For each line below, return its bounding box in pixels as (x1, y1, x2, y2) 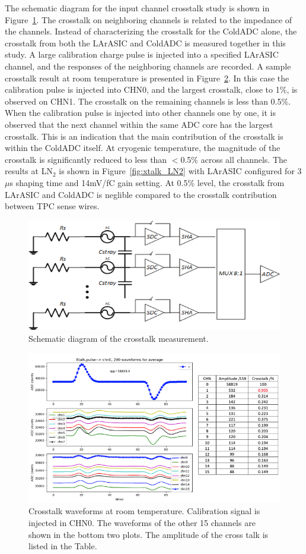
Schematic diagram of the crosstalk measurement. (28, 332, 209, 344)
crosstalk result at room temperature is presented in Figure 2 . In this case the (5, 71, 289, 84)
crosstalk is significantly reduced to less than (5, 153, 167, 165)
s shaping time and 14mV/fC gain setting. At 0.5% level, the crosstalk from (9, 176, 285, 188)
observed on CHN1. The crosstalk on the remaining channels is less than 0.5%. (5, 95, 291, 107)
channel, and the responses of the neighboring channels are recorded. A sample (5, 59, 291, 72)
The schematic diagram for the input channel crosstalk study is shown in (5, 2, 270, 14)
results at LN (5, 165, 53, 177)
